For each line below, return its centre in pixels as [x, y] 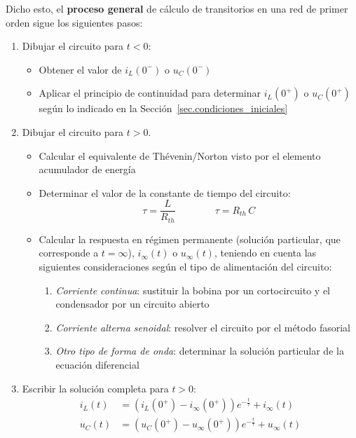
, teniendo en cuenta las [265, 253]
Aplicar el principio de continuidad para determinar [150, 93]
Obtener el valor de [80, 69]
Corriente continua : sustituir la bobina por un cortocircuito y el [193, 290]
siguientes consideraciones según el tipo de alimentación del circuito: [185, 267]
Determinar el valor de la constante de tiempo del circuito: [165, 192]
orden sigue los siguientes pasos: [74, 22]
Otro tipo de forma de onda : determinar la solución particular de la [200, 351]
